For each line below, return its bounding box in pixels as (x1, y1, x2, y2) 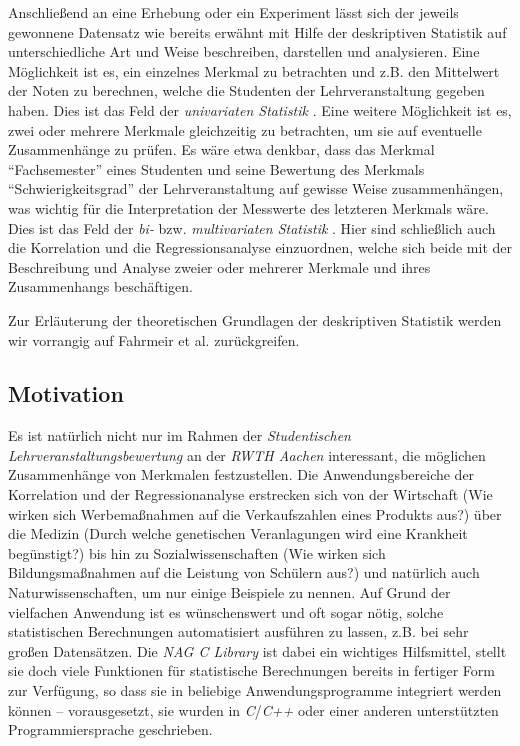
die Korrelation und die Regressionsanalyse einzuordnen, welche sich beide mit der (8, 237, 512, 258)
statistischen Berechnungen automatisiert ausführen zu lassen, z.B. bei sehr (8, 621, 469, 642)
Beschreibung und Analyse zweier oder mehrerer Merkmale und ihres (8, 256, 431, 277)
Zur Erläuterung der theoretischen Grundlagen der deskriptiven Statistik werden (8, 309, 502, 330)
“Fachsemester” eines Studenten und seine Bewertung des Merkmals (8, 158, 425, 179)
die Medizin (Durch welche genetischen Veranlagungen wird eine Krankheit (8, 523, 468, 544)
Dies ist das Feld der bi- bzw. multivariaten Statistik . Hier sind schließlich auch (8, 217, 496, 238)
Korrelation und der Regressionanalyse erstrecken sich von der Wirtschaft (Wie (8, 484, 493, 505)
